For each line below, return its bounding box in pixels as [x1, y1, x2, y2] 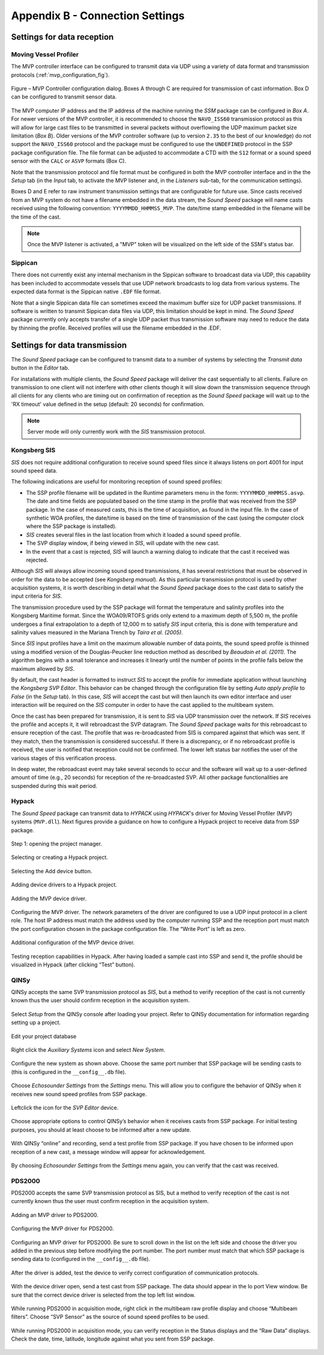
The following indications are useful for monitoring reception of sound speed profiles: [11, 478, 223, 485]
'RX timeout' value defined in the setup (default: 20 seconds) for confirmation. [11, 400, 205, 408]
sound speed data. [11, 467, 58, 474]
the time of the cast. [11, 213, 61, 220]
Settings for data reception [11, 32, 114, 42]
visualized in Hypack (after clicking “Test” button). [11, 961, 136, 968]
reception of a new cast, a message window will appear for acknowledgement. [11, 1148, 206, 1156]
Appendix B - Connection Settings [11, 9, 185, 22]
